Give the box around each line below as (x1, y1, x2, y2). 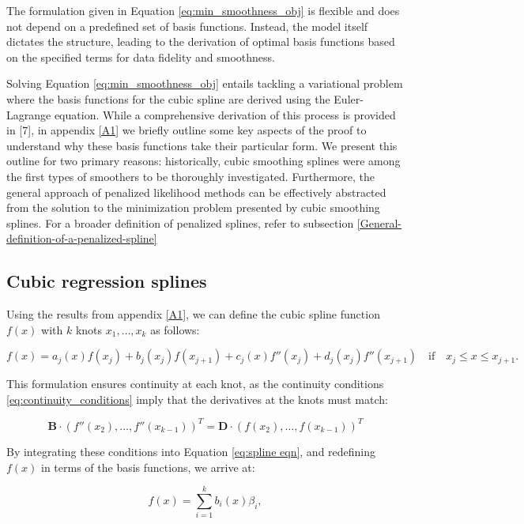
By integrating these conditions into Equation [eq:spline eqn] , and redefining (6, 443, 376, 459)
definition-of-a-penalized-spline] (6, 230, 157, 247)
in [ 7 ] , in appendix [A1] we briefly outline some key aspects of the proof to (6, 122, 367, 138)
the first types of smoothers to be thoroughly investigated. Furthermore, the (6, 168, 375, 184)
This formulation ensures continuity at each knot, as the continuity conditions (6, 375, 384, 392)
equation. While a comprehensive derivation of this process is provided (54, 106, 396, 123)
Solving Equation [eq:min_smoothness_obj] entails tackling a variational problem (6, 75, 403, 92)
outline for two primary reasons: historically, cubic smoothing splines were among (6, 153, 401, 169)
